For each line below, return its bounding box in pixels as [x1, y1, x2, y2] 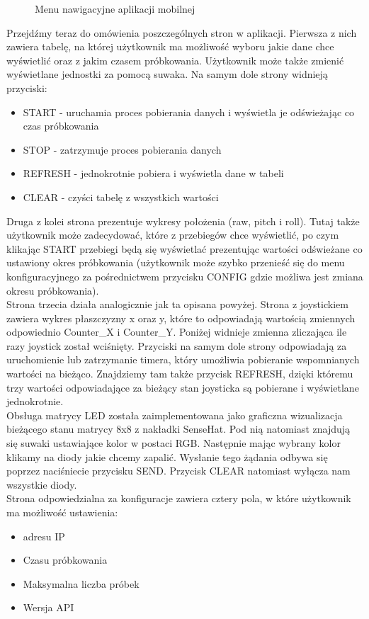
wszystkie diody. [6, 477, 77, 492]
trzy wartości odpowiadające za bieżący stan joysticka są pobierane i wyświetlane [6, 380, 359, 394]
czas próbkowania [23, 118, 99, 133]
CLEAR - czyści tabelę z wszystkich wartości [23, 189, 219, 204]
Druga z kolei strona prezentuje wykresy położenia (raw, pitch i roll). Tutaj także [6, 213, 360, 228]
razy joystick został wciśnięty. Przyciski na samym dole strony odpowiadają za [6, 338, 347, 353]
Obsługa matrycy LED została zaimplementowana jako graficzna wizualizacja [6, 407, 343, 422]
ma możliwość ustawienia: [6, 505, 118, 519]
